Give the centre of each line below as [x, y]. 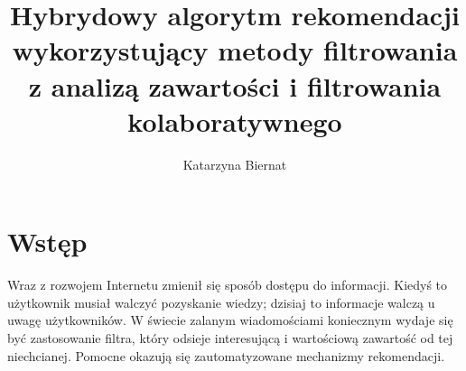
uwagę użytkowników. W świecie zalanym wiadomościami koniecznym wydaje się [230, 320]
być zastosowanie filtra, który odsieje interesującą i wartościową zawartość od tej [230, 338]
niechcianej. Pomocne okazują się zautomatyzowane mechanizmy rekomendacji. [226, 355]
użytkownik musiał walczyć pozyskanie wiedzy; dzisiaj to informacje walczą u [221, 302]
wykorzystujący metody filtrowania [235, 50]
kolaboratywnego [235, 121]
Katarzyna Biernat [235, 164]
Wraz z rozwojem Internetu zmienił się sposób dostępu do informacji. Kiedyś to [228, 285]
